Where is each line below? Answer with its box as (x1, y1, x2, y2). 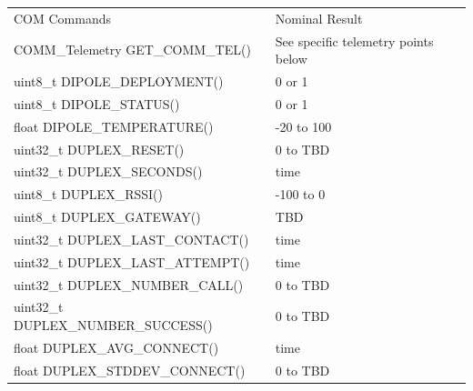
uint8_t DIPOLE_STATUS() (14, 94, 180, 113)
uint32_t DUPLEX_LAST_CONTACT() (14, 229, 249, 248)
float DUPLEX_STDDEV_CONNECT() (14, 360, 246, 379)
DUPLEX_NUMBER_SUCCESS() (14, 316, 213, 335)
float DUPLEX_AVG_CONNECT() (14, 337, 219, 356)
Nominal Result (275, 8, 363, 27)
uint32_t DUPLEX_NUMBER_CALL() (14, 275, 244, 294)
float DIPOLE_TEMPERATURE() (14, 116, 214, 135)
